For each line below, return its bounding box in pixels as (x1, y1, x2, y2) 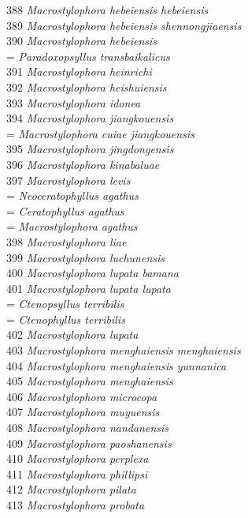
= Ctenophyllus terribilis (6, 310, 125, 327)
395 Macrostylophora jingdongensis (6, 141, 174, 157)
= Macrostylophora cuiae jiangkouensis (6, 125, 194, 141)
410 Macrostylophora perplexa (6, 450, 149, 467)
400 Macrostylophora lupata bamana (6, 265, 179, 281)
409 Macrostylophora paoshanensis (6, 434, 172, 451)
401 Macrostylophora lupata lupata (6, 280, 171, 296)
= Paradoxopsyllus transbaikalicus (6, 47, 170, 64)
